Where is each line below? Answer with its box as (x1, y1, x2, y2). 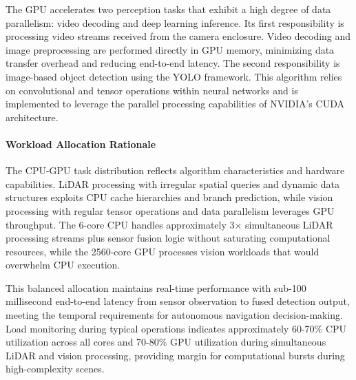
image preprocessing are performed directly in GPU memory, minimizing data (6, 42, 335, 56)
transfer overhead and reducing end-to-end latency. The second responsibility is (6, 56, 340, 70)
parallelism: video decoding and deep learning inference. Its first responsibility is (6, 15, 344, 30)
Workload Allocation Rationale (6, 136, 156, 151)
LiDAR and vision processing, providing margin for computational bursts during (6, 348, 345, 362)
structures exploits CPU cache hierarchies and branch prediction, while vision (6, 190, 333, 204)
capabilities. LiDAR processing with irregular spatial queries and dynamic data (6, 176, 339, 191)
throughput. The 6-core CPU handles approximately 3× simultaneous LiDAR (6, 217, 333, 231)
